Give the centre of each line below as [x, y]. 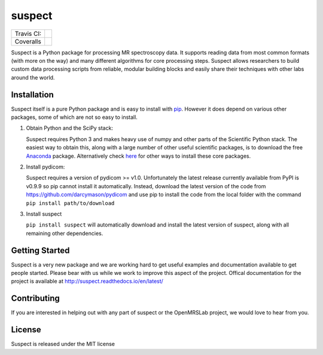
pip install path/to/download [70, 203]
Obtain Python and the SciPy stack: [70, 128]
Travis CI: [28, 33]
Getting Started [40, 250]
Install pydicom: [45, 167]
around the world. [33, 77]
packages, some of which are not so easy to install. [74, 117]
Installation [32, 95]
